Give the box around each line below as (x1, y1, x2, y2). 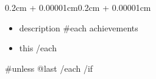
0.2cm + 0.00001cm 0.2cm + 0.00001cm (5, 1, 151, 13)
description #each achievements (19, 21, 138, 34)
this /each (19, 42, 57, 54)
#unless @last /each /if (5, 62, 93, 74)
